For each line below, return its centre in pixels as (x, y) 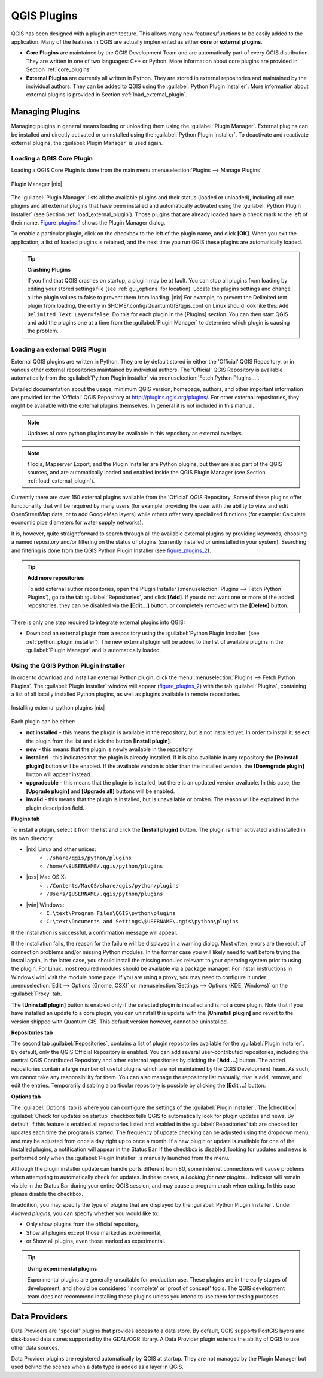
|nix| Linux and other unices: (61, 849)
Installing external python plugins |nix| (58, 708)
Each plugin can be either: (43, 721)
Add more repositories (56, 578)
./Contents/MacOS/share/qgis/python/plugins (113, 885)
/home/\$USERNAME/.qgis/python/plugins (105, 866)
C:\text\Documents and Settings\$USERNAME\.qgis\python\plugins (143, 922)
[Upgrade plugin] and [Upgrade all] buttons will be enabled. (100, 791)
